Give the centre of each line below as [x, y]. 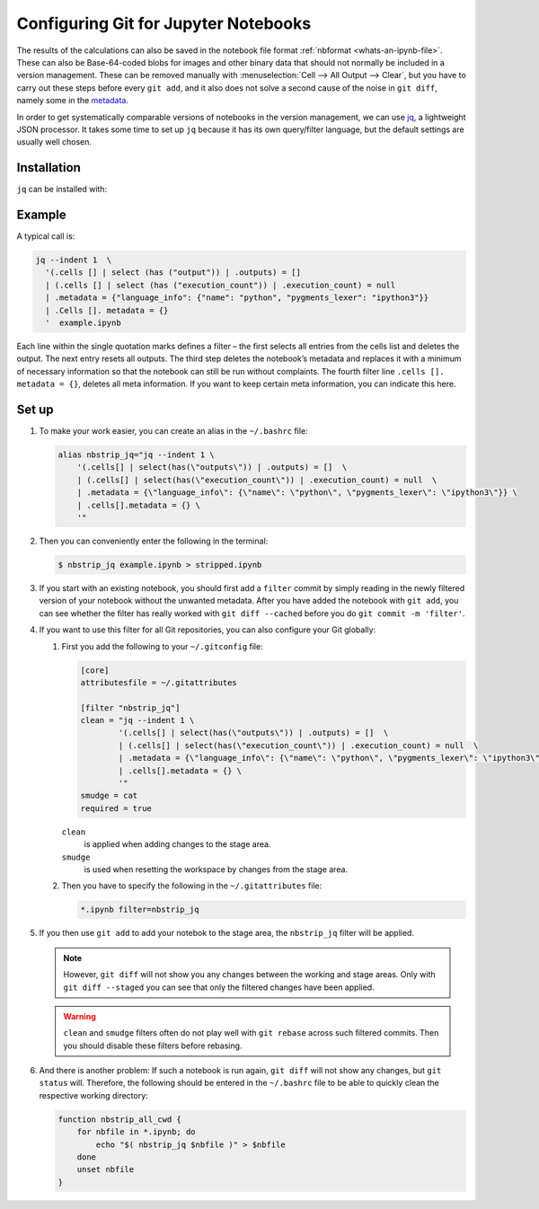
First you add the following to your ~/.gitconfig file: [163, 646]
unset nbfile [106, 1169]
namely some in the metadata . [73, 101]
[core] [95, 670]
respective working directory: [93, 1095]
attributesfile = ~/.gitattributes [159, 682]
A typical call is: [46, 236]
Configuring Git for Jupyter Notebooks [164, 23]
